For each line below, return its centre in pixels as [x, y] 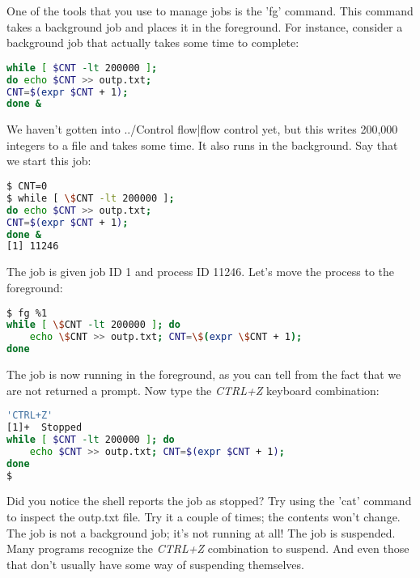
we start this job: [49, 161]
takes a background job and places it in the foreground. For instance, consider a [205, 26]
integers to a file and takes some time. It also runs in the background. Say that [202, 144]
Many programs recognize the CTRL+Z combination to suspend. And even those [208, 548]
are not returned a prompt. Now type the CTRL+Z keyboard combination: [193, 390]
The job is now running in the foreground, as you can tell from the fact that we [204, 374]
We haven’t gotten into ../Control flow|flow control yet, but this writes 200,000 [202, 129]
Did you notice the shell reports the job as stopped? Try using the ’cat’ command [209, 501]
